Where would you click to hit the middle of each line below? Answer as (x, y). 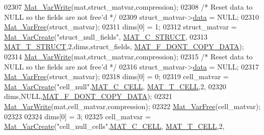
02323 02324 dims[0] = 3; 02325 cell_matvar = (77, 116)
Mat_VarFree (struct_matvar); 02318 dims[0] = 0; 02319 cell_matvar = (116, 76)
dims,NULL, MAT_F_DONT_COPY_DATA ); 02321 (88, 96)
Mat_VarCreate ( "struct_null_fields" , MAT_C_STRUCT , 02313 (106, 36)
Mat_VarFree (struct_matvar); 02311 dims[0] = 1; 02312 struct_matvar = (121, 27)
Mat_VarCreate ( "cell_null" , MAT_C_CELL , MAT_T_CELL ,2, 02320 (115, 86)
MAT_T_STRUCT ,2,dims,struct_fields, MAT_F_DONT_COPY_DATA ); (124, 46)
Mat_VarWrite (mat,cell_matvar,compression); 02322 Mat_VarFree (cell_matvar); (133, 106)
